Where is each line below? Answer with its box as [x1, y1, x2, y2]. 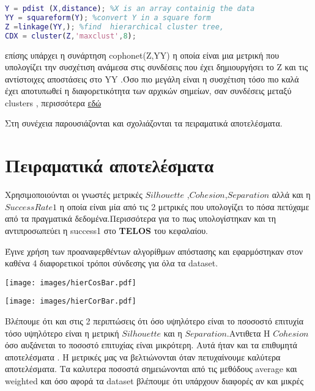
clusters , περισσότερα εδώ [5, 96, 102, 109]
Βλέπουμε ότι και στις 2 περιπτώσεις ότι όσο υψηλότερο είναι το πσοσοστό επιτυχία [5, 315, 304, 327]
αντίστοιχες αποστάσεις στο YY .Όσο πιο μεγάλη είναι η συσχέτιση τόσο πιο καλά [5, 72, 299, 85]
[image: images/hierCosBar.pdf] [5, 278, 136, 287]
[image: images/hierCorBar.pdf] [5, 297, 136, 306]
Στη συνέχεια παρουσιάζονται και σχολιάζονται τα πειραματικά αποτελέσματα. [5, 117, 283, 130]
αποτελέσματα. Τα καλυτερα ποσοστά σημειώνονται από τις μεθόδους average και [5, 362, 297, 375]
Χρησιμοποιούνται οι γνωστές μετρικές [5, 188, 143, 201]
